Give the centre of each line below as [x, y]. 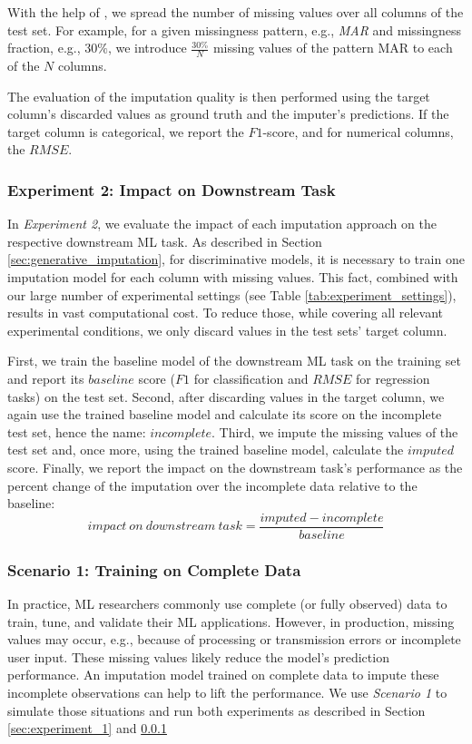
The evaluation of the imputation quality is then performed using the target [219, 96]
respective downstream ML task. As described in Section [165, 241]
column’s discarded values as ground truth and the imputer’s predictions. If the [228, 114]
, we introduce [147, 48]
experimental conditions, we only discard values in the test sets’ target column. [227, 330]
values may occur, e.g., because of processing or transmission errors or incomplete [234, 639]
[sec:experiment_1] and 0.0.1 [87, 728]
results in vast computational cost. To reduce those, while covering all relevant [226, 313]
